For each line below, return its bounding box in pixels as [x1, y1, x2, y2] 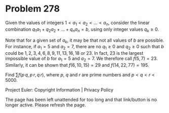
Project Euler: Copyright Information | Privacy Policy [5, 86, 114, 93]
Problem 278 [5, 3, 60, 15]
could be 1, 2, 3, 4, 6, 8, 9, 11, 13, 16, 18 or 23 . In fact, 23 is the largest [5, 50, 144, 56]
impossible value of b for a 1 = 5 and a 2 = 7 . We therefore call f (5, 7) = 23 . [5, 56, 158, 63]
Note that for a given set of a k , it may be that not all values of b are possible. [5, 37, 164, 44]
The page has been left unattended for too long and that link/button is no [5, 96, 157, 102]
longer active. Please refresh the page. [5, 101, 87, 108]
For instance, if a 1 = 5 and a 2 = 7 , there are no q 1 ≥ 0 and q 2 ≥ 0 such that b [5, 44, 164, 51]
